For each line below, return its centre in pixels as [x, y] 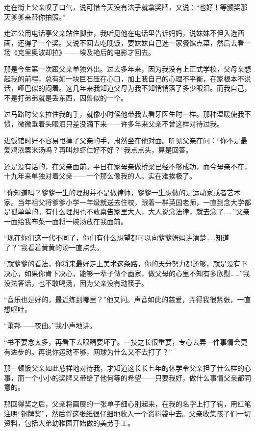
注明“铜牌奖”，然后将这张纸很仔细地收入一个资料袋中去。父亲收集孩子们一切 [127, 413]
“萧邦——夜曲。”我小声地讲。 [50, 325]
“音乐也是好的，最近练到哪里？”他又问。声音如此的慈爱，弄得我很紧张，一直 [127, 299]
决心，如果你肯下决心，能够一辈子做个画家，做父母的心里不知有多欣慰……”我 [127, 273]
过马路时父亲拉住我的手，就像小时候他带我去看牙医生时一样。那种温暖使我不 [127, 114]
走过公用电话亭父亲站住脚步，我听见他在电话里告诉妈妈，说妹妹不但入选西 [124, 33]
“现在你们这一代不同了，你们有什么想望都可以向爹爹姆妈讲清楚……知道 [117, 238]
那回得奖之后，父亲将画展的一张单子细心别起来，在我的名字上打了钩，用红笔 [127, 404]
